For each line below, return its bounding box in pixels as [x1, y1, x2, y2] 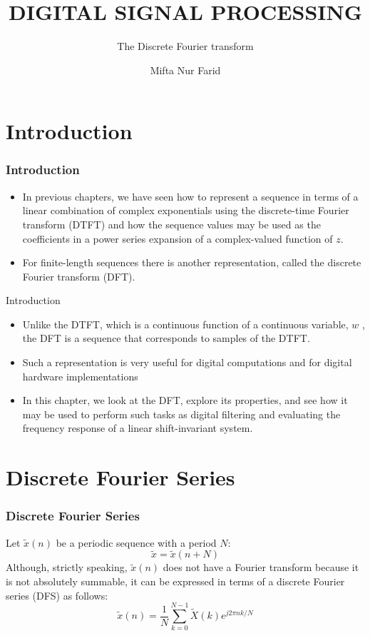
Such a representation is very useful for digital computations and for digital [22, 355, 352, 370]
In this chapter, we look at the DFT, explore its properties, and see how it [22, 393, 348, 408]
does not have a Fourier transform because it [163, 560, 359, 575]
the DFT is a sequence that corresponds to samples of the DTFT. [22, 330, 310, 345]
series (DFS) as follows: [6, 587, 108, 602]
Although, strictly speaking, [6, 560, 128, 575]
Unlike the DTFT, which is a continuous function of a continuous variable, [22, 316, 349, 331]
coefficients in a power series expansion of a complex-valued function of [22, 231, 333, 246]
